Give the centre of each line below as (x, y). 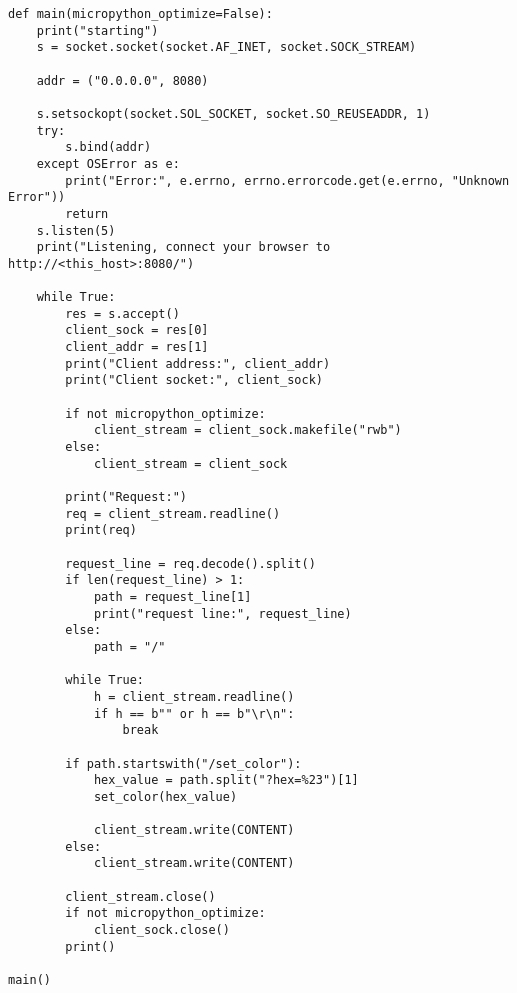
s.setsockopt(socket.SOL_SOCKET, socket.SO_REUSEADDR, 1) (233, 113)
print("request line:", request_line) (222, 613)
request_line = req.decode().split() (190, 563)
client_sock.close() (161, 930)
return (87, 213)
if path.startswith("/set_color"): (183, 763)
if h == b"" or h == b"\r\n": (194, 713)
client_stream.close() (140, 896)
